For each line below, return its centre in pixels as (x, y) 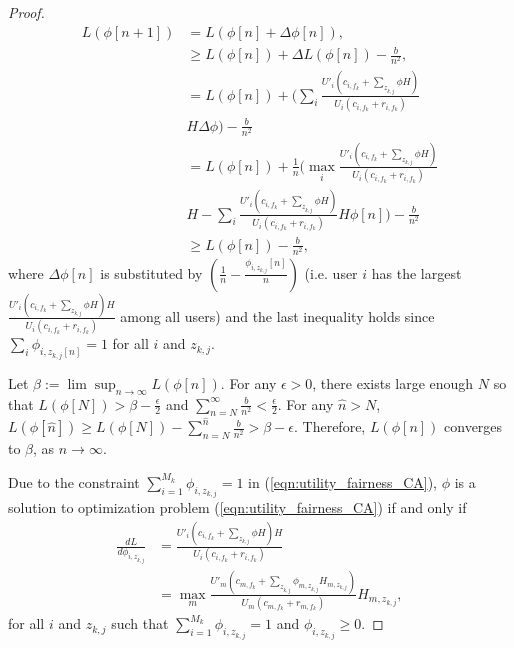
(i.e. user (331, 272)
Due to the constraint (74, 481)
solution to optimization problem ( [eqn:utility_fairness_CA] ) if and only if (237, 507)
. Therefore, (330, 426)
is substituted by (151, 272)
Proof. (26, 12)
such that (140, 623)
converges (473, 426)
